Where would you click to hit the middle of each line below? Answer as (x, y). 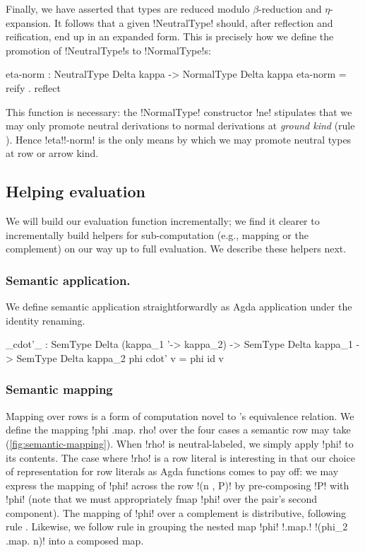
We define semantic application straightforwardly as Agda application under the (179, 307)
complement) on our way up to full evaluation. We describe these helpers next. (176, 249)
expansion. (29, 22)
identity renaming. (46, 320)
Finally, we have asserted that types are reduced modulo (128, 8)
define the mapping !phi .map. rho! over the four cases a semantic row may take (178, 430)
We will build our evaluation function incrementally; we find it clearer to (163, 221)
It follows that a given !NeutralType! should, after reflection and (193, 22)
